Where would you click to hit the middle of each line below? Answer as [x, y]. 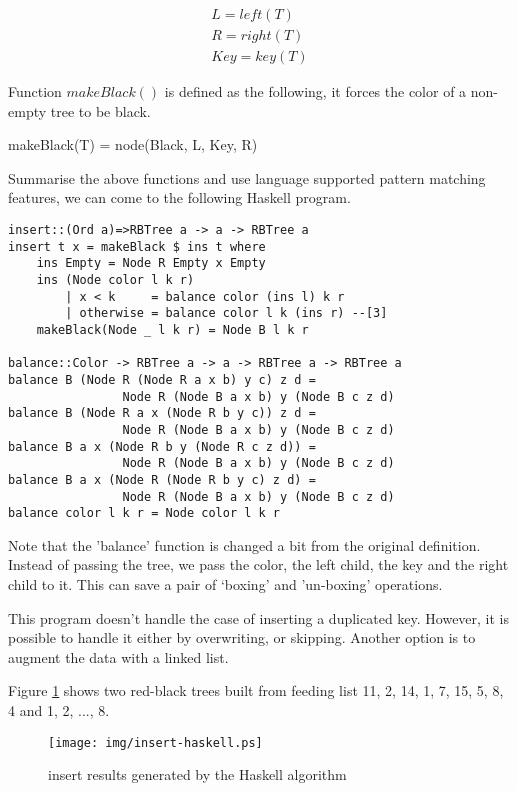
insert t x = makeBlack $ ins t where [137, 246]
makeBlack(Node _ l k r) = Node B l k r [172, 330]
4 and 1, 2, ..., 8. [59, 710]
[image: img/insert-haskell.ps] [155, 742]
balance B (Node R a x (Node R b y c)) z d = [162, 413]
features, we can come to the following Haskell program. [179, 197]
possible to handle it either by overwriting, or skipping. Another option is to [242, 637]
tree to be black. [100, 110]
